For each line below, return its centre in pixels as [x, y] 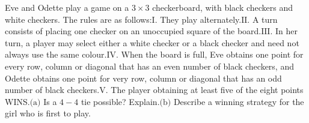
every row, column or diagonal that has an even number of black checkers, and [149, 66]
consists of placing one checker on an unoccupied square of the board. [133, 31]
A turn [265, 19]
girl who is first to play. [48, 113]
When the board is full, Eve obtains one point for [212, 54]
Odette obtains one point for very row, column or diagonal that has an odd [143, 78]
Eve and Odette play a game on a [67, 7]
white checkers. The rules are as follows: [78, 19]
